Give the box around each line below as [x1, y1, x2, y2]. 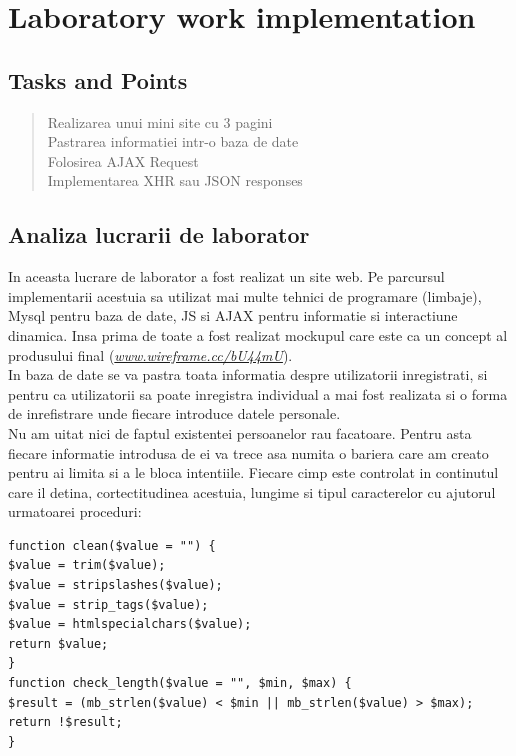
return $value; [8, 636, 109, 651]
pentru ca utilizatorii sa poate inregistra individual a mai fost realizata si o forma [8, 383, 508, 404]
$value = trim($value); [8, 558, 166, 573]
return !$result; [8, 715, 123, 730]
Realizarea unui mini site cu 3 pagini [47, 111, 273, 132]
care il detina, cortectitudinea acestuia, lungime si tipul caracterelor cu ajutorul [8, 481, 496, 502]
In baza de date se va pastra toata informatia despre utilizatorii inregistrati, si [8, 364, 488, 385]
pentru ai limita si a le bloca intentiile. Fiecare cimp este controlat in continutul [8, 462, 499, 483]
